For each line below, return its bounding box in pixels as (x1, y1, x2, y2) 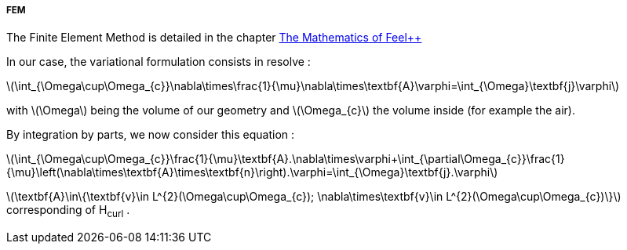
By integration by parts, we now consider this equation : (6, 128, 295, 142)
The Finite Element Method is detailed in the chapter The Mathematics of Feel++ (6, 31, 422, 45)
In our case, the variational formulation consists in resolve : (6, 55, 311, 69)
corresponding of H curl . (6, 203, 130, 220)
